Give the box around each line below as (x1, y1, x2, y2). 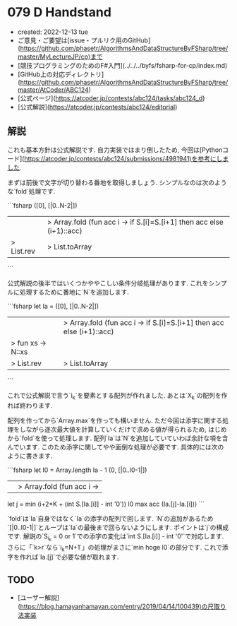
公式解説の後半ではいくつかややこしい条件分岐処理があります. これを (7, 278, 209, 287)
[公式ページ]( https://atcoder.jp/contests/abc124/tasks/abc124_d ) (17, 93, 205, 102)
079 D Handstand (7, 4, 111, 20)
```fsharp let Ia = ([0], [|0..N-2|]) (7, 302, 99, 310)
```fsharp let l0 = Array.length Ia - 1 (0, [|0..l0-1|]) (7, 466, 147, 474)
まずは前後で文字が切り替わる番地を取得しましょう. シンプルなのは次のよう (7, 178, 227, 187)
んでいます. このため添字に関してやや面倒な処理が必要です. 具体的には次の (7, 442, 224, 451)
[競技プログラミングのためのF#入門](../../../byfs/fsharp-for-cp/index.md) (17, 61, 228, 69)
